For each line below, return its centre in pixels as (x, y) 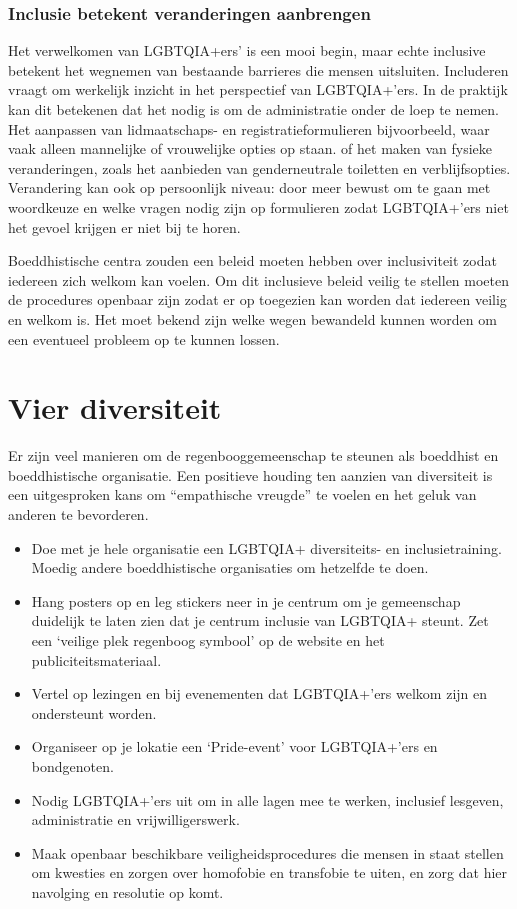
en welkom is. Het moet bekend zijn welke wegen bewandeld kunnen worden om (252, 318)
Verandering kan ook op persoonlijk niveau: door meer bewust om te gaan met (249, 187)
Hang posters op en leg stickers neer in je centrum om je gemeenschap (246, 600)
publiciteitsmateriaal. (96, 659)
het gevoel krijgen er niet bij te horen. (124, 226)
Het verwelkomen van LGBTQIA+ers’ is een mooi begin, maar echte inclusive (247, 50)
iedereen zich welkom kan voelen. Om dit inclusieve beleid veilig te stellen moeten (259, 279)
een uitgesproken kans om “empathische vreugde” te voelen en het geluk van (242, 494)
